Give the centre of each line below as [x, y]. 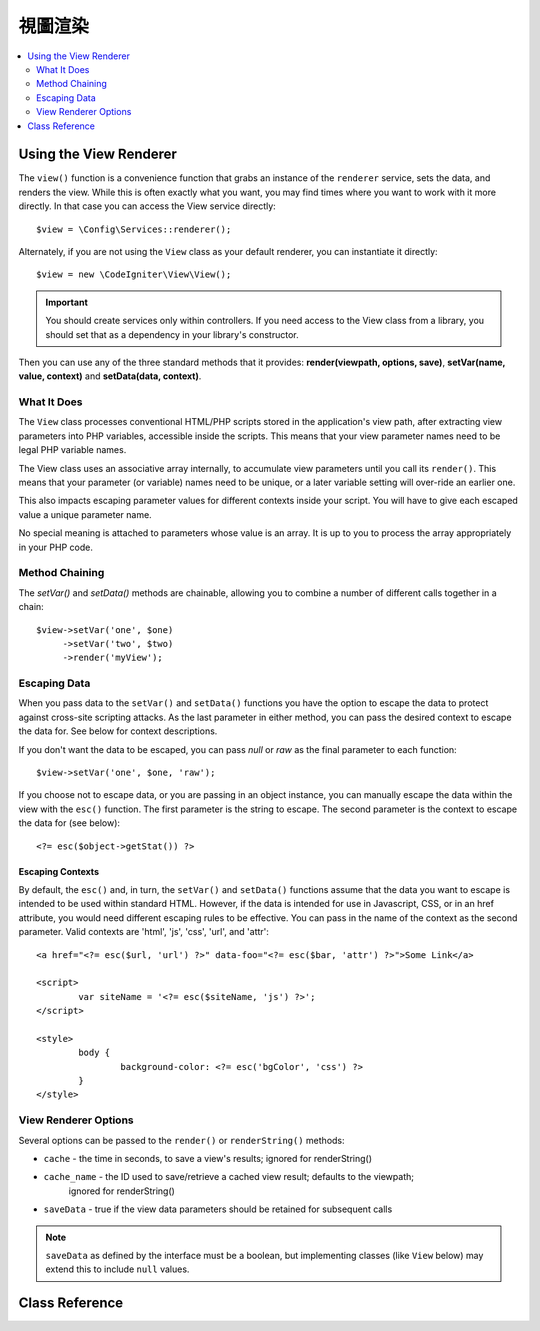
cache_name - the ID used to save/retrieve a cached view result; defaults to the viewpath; [229, 1177]
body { [94, 1053]
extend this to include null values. [117, 1269]
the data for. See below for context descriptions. [118, 731]
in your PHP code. [56, 547]
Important [67, 302]
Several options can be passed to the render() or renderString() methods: [181, 1140]
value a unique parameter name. [85, 514]
